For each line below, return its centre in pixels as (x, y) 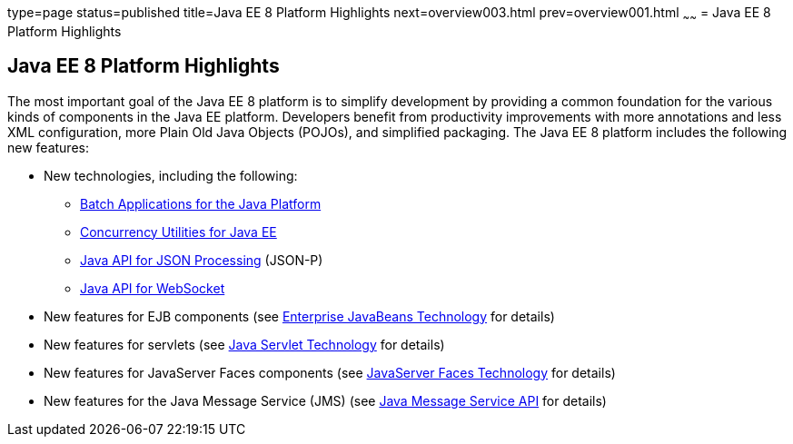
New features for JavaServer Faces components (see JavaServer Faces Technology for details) (330, 372)
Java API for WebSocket (153, 288)
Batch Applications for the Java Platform (201, 203)
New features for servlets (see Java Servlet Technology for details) (244, 344)
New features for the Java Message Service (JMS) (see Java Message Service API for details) (325, 400)
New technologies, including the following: (171, 175)
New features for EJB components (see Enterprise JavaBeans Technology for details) (299, 316)
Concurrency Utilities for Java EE (178, 232)
